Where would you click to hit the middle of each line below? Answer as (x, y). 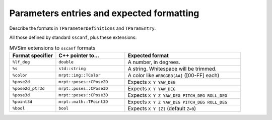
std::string (72, 69)
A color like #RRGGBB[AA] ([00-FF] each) (174, 75)
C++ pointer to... (79, 55)
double (66, 62)
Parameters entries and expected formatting (104, 13)
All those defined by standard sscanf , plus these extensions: (73, 37)
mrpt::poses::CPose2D (83, 82)
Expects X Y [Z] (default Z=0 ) (162, 108)
